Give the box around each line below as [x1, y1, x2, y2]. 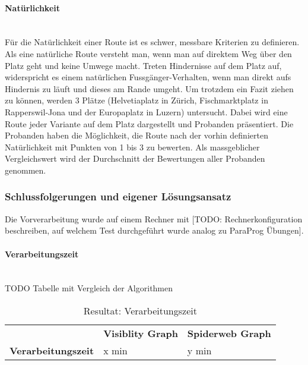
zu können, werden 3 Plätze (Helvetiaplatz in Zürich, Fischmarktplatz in [5, 94, 268, 106]
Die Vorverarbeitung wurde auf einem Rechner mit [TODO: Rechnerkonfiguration [5, 212, 303, 225]
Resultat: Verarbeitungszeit [83, 303, 197, 317]
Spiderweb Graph [187, 326, 271, 340]
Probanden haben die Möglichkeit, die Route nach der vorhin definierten [5, 129, 268, 141]
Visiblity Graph [103, 326, 178, 340]
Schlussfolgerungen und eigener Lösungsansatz [5, 189, 231, 204]
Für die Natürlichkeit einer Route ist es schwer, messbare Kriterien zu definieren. [5, 36, 300, 48]
